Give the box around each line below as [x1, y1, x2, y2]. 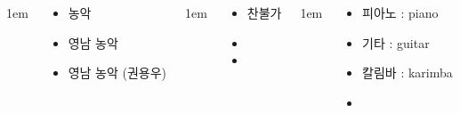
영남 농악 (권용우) [68, 63, 167, 82]
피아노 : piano [362, 4, 439, 21]
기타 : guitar [362, 33, 430, 52]
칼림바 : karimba [362, 63, 453, 82]
